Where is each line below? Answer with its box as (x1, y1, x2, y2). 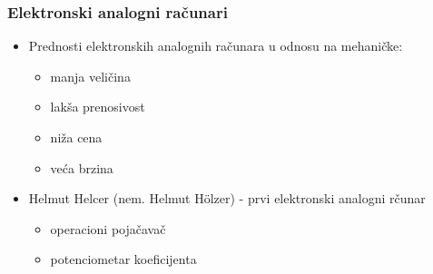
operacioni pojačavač (50, 219, 166, 238)
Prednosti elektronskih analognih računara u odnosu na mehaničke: (28, 36, 403, 55)
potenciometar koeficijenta (50, 250, 197, 269)
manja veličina (50, 66, 131, 85)
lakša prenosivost (50, 97, 145, 116)
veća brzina (50, 158, 113, 177)
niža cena (50, 128, 103, 146)
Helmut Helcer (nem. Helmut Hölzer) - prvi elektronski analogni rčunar (28, 189, 426, 208)
